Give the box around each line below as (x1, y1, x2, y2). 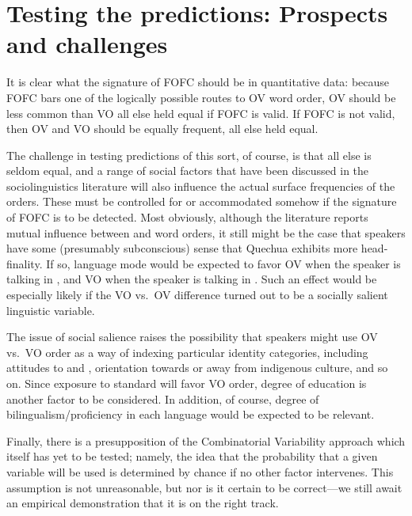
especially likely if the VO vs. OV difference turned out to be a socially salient (6, 286, 388, 303)
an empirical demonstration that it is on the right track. (6, 495, 279, 511)
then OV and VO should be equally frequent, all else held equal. (6, 120, 319, 137)
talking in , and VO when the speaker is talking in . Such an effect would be (6, 271, 377, 287)
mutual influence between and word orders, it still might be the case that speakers (6, 224, 406, 241)
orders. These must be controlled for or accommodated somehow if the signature (6, 193, 397, 210)
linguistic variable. (6, 302, 95, 318)
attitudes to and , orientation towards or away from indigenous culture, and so (6, 359, 388, 376)
